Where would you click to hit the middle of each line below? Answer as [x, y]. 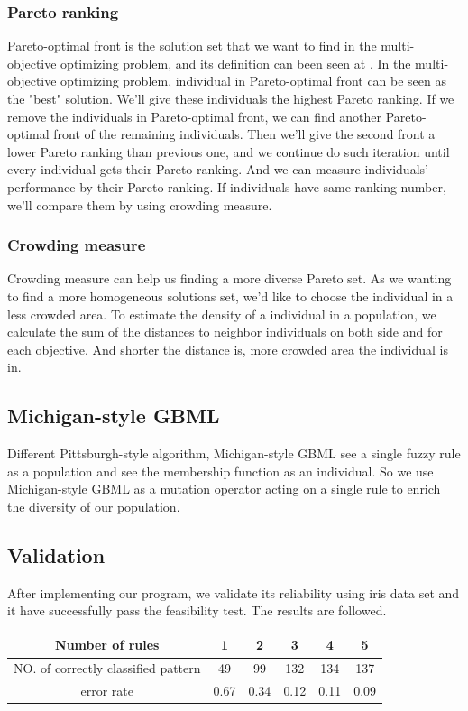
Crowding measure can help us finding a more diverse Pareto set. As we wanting [229, 278]
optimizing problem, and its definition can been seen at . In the [236, 63]
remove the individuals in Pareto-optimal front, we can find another [195, 116]
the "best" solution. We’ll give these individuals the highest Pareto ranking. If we [231, 98]
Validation [56, 554]
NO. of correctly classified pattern [107, 668]
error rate [107, 691]
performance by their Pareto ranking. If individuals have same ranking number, [227, 186]
